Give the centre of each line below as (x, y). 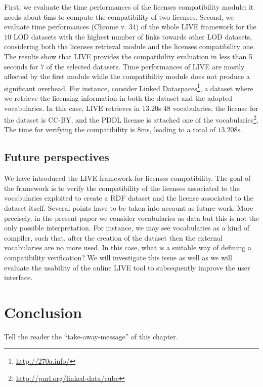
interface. (18, 277)
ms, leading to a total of (178, 129)
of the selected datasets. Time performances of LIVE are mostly (145, 66)
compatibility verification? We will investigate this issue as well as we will (118, 257)
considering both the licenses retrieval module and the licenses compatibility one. (130, 46)
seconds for (21, 66)
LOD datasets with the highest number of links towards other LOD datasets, (133, 36)
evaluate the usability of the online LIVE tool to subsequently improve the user (127, 267)
